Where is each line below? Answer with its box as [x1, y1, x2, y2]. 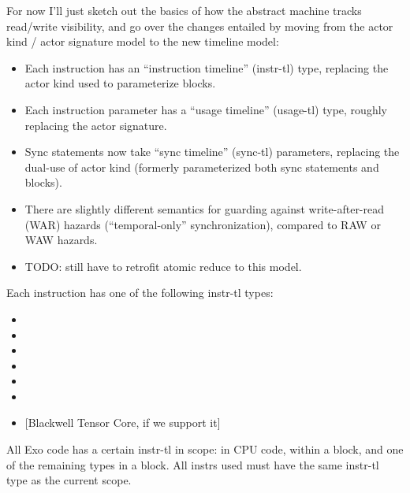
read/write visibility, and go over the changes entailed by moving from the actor [6, 17, 393, 34]
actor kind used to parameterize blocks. [24, 75, 216, 91]
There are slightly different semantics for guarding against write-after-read [24, 200, 385, 217]
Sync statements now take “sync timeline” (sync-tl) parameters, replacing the [24, 143, 400, 160]
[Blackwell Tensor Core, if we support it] [24, 414, 221, 431]
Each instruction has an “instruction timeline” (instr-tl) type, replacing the [24, 59, 389, 76]
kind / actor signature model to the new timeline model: [6, 33, 279, 50]
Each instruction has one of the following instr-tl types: [6, 284, 274, 301]
